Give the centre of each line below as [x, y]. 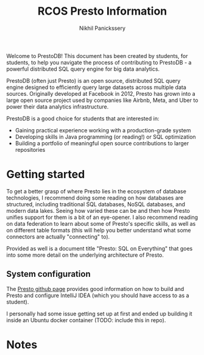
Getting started [46, 174]
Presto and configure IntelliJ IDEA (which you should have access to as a [98, 295]
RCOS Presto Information [102, 11]
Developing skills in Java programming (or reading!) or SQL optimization [105, 137]
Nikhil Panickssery [102, 28]
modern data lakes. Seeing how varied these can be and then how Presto [98, 210]
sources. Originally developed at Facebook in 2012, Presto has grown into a [101, 93]
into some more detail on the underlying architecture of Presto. [85, 255]
